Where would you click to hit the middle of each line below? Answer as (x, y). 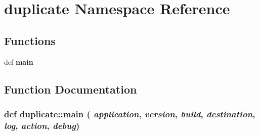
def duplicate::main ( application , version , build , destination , (130, 114)
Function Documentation (71, 89)
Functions (30, 40)
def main (19, 61)
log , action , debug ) (42, 125)
